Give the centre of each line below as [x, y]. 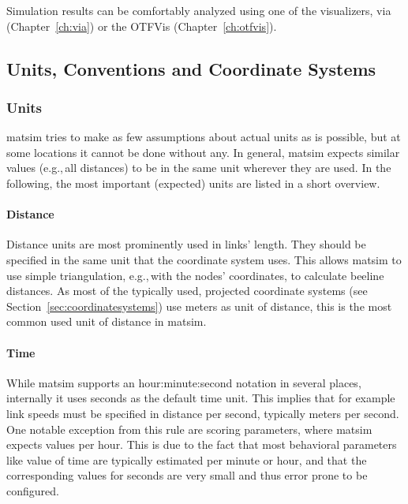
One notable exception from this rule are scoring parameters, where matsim [189, 429]
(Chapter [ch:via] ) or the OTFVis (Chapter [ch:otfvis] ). [142, 26]
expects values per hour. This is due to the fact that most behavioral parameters [202, 444]
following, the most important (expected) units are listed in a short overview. [193, 183]
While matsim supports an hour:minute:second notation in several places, [184, 382]
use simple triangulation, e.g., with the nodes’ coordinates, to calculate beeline [195, 275]
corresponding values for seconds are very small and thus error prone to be [187, 475]
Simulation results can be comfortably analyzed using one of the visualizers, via [199, 10]
